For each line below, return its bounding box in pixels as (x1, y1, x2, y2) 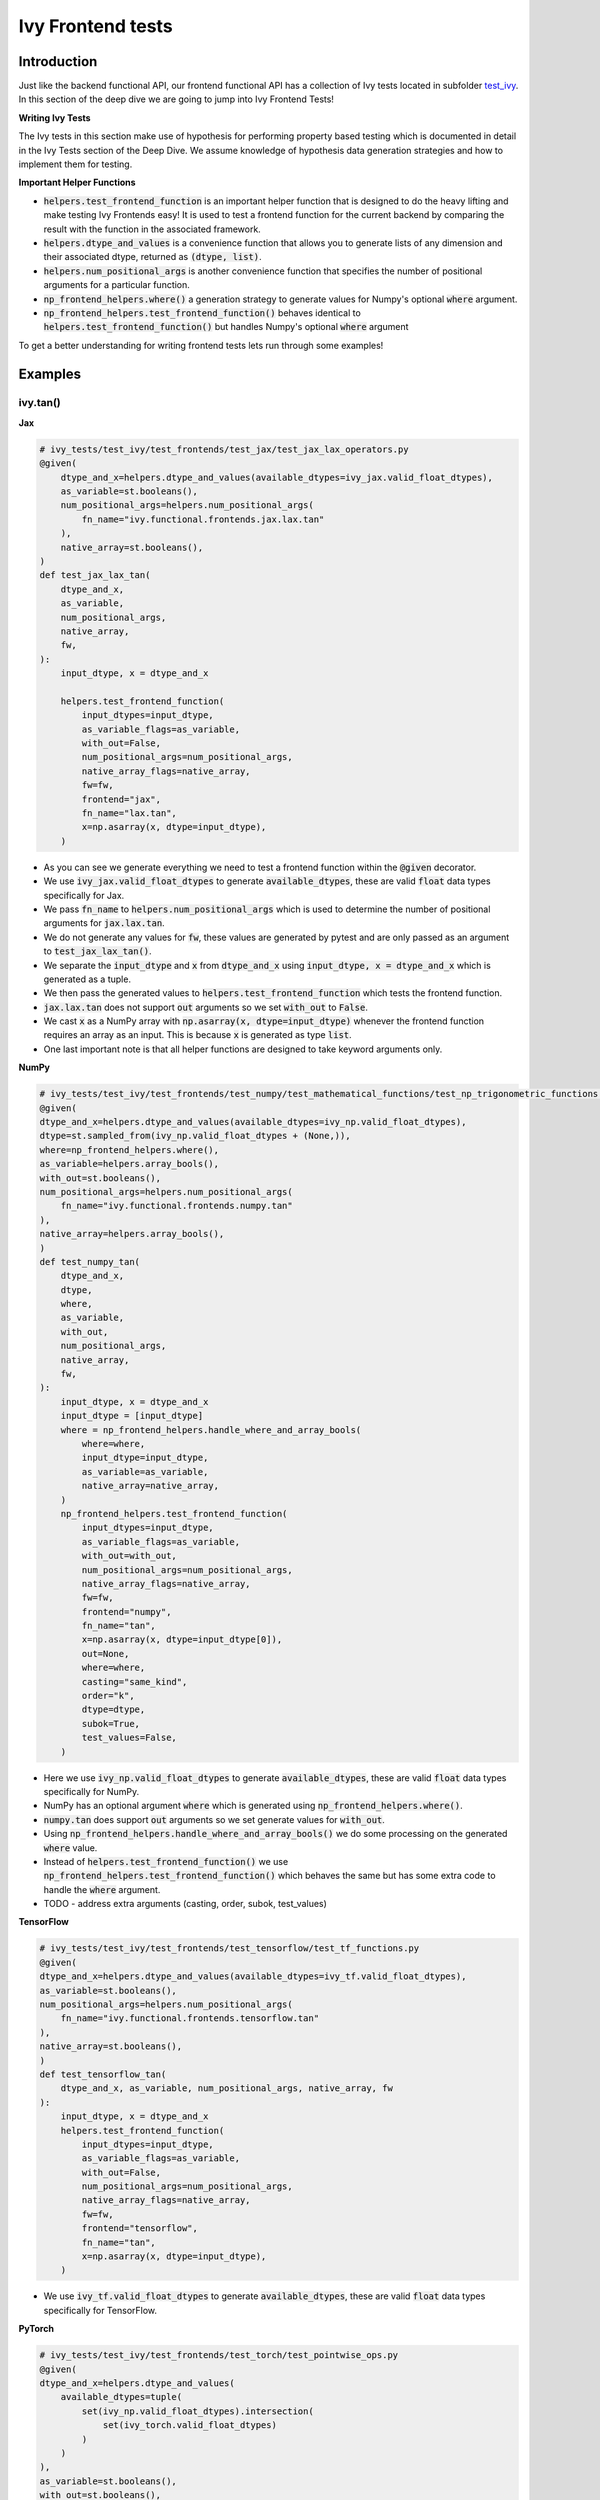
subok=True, (81, 1718, 140, 1729)
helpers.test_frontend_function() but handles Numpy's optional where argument (43, 321, 409, 333)
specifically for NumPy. (43, 1785, 140, 1797)
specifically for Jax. (43, 889, 125, 901)
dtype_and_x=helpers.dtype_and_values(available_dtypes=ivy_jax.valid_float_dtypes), (60, 471, 494, 483)
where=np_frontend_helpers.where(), (39, 1144, 220, 1155)
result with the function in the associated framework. (43, 223, 262, 235)
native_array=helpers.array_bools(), (39, 1228, 225, 1240)
